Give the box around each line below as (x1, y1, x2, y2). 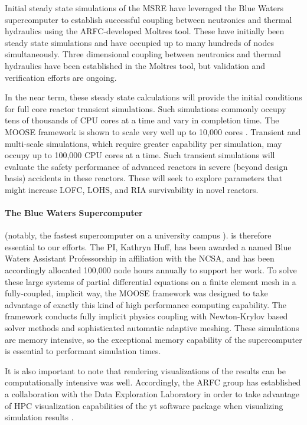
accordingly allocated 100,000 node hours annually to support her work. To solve (5, 264, 297, 276)
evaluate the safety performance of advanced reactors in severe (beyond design (5, 160, 288, 172)
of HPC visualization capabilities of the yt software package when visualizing (5, 399, 283, 411)
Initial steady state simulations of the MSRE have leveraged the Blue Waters (5, 2, 283, 14)
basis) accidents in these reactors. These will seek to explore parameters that (5, 172, 283, 184)
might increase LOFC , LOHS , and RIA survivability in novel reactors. (5, 183, 259, 195)
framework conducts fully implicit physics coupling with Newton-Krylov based (5, 310, 288, 322)
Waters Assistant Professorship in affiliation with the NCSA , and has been (5, 252, 275, 264)
